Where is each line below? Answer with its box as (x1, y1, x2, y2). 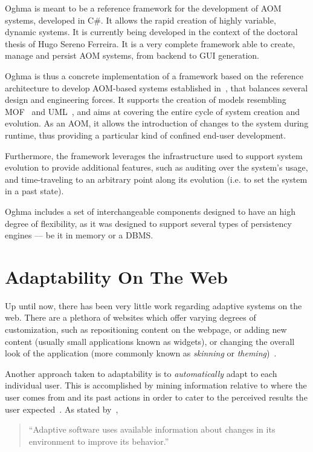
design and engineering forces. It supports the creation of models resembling (5, 93, 286, 106)
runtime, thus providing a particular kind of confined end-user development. (5, 128, 286, 141)
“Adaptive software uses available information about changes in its (28, 423, 276, 436)
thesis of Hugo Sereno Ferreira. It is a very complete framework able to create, (5, 37, 295, 50)
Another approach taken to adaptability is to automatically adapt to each (5, 367, 277, 379)
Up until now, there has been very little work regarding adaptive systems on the (5, 299, 302, 312)
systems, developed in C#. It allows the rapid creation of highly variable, (5, 13, 276, 26)
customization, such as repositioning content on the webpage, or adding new (5, 323, 287, 335)
